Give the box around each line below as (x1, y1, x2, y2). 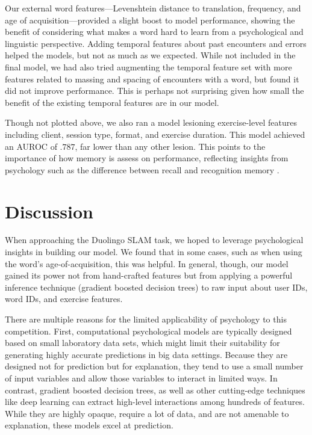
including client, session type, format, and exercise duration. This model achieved (5, 128, 305, 140)
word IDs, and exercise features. (5, 292, 123, 305)
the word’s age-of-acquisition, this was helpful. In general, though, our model (5, 257, 289, 270)
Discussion (5, 199, 93, 223)
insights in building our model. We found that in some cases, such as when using (5, 245, 302, 258)
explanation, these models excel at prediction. (5, 419, 173, 431)
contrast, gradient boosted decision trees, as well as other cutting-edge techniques (5, 383, 305, 396)
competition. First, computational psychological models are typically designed (5, 324, 292, 337)
